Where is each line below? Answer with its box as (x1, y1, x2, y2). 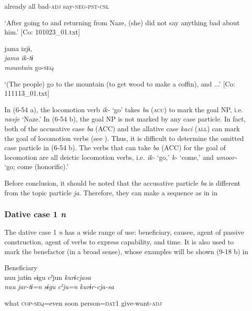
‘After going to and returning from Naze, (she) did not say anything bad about (4, 17, 240, 27)
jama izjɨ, (4, 43, 32, 53)
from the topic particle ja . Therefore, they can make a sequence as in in (4, 187, 218, 197)
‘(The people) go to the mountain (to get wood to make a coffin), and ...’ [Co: (4, 78, 235, 88)
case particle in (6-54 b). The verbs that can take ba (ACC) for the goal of (4, 142, 226, 153)
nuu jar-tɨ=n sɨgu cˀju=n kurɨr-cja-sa (4, 281, 114, 292)
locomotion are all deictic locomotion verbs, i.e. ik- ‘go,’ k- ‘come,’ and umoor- (4, 152, 237, 162)
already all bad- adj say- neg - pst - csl (4, 1, 109, 11)
